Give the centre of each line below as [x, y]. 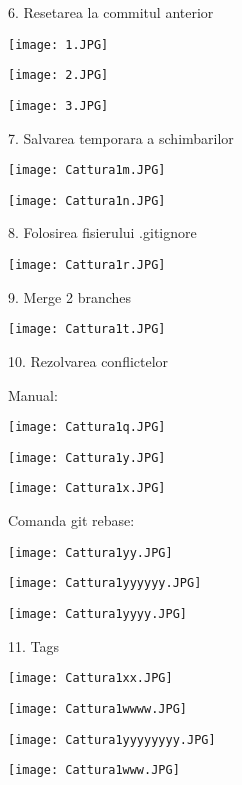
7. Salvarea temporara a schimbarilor [121, 137]
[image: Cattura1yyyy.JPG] [97, 614]
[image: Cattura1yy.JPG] [90, 552]
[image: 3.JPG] [58, 105]
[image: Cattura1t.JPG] [87, 329]
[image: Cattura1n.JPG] [87, 200]
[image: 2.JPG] [58, 75]
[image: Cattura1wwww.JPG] [97, 708]
